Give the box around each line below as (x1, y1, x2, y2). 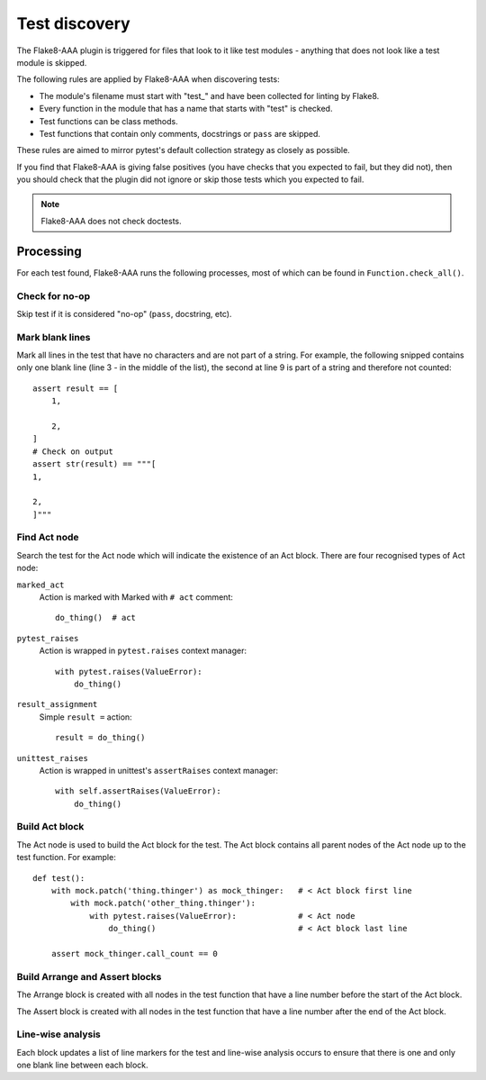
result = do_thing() (55, 732, 146, 743)
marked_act (16, 579, 65, 590)
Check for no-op (16, 289, 90, 302)
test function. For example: (16, 852, 116, 863)
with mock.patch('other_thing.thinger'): (70, 898, 256, 909)
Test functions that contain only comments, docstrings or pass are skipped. (39, 128, 321, 139)
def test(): (32, 873, 85, 883)
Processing (16, 243, 82, 259)
